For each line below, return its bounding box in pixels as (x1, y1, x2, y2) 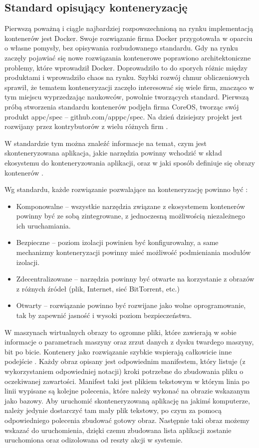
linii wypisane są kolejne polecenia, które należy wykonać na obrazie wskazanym (4, 385, 250, 396)
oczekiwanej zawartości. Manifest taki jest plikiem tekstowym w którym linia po (4, 375, 250, 386)
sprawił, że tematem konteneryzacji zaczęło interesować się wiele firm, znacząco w (4, 81, 255, 92)
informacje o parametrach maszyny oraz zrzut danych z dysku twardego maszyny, (4, 336, 254, 347)
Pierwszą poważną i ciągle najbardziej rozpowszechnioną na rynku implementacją (4, 23, 254, 33)
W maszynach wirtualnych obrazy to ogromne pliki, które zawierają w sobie (4, 326, 237, 337)
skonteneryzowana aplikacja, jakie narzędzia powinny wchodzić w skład (4, 147, 222, 158)
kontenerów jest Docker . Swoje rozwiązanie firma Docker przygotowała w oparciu (4, 32, 253, 43)
